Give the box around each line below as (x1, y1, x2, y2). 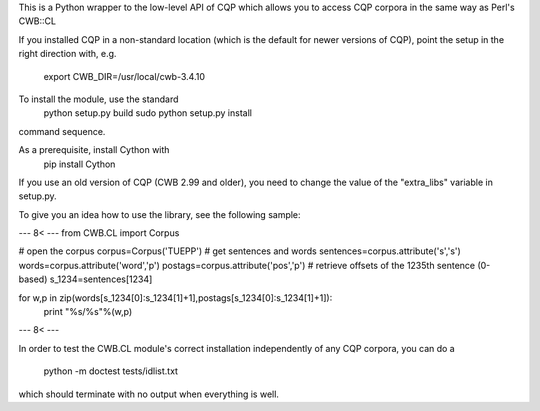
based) (18, 273, 48, 285)
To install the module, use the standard (18, 93, 179, 105)
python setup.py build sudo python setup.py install (43, 107, 252, 119)
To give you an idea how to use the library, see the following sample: (18, 208, 301, 220)
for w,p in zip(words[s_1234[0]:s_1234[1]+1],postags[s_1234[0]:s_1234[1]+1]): (18, 291, 333, 304)
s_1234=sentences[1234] (49, 273, 153, 285)
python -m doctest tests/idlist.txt (43, 365, 179, 377)
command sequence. (18, 125, 106, 137)
